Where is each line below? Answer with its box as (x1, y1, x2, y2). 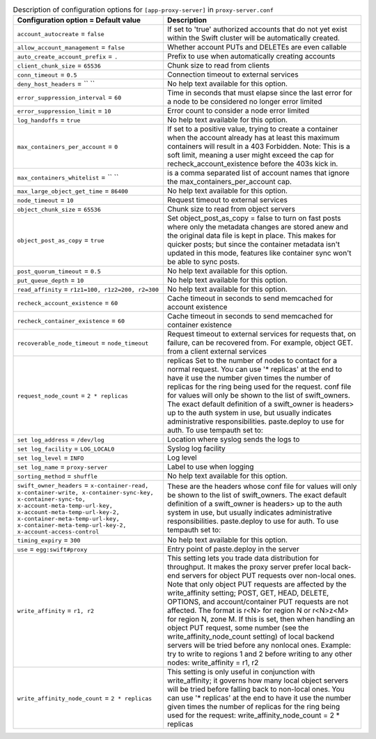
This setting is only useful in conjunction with (167, 667, 315, 677)
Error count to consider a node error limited (167, 106, 310, 116)
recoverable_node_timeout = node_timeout (17, 338, 149, 348)
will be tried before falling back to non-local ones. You (167, 685, 345, 694)
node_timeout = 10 (17, 195, 74, 205)
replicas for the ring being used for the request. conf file (167, 382, 352, 391)
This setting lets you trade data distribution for (167, 554, 320, 563)
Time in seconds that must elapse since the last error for (167, 88, 353, 98)
